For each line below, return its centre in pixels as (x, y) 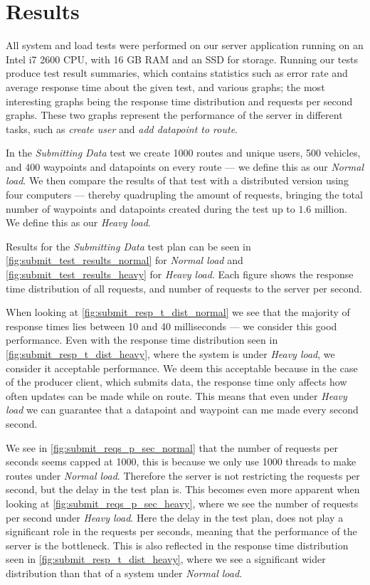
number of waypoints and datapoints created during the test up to (150, 208)
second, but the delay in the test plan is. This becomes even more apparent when (183, 489)
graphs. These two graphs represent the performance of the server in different (174, 115)
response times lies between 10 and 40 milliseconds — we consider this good (171, 326)
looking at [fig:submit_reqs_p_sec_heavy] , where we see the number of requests (182, 503)
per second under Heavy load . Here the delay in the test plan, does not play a (175, 517)
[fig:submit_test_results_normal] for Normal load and (125, 260)
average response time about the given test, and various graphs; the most (165, 86)
